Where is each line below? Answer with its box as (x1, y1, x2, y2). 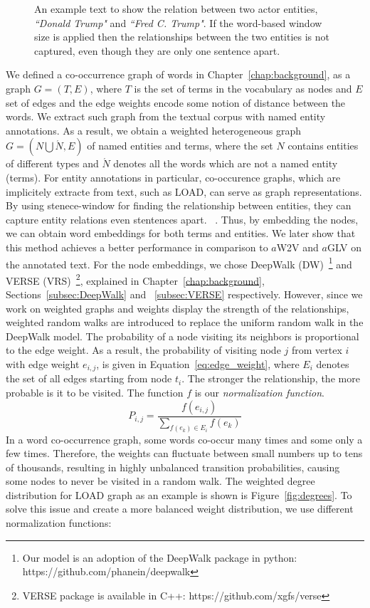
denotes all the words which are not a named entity (113, 156, 338, 171)
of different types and (6, 156, 99, 171)
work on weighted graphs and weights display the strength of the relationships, (6, 300, 349, 315)
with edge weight (6, 356, 80, 371)
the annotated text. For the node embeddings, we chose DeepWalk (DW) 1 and (6, 254, 352, 271)
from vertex (291, 342, 342, 357)
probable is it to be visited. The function (6, 385, 184, 400)
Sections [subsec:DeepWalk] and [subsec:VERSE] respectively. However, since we (6, 287, 363, 301)
